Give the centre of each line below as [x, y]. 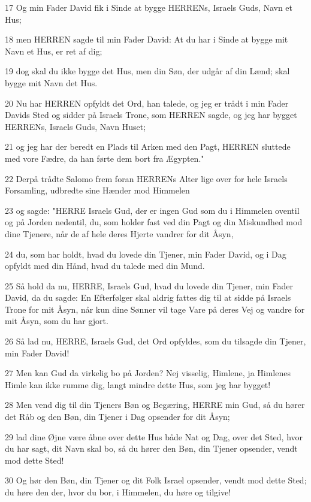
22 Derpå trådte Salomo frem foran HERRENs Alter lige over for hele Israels [146, 178]
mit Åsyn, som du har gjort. [57, 321]
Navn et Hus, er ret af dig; [54, 51]
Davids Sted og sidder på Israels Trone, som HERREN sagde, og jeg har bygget [151, 115]
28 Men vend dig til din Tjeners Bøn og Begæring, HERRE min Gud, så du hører [155, 405]
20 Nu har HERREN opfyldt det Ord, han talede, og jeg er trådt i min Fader [147, 103]
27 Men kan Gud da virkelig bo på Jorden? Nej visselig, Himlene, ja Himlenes [148, 373]
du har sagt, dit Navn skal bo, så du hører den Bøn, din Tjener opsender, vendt [151, 448]
